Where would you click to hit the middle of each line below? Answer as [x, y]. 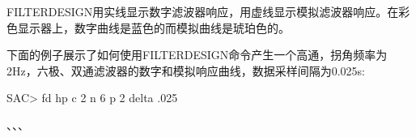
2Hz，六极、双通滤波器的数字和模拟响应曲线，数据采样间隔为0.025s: [186, 70]
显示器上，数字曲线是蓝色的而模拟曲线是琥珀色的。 [153, 27]
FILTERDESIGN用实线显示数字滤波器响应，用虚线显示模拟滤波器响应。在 [203, 11]
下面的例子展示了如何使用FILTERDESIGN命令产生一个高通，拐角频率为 [197, 55]
